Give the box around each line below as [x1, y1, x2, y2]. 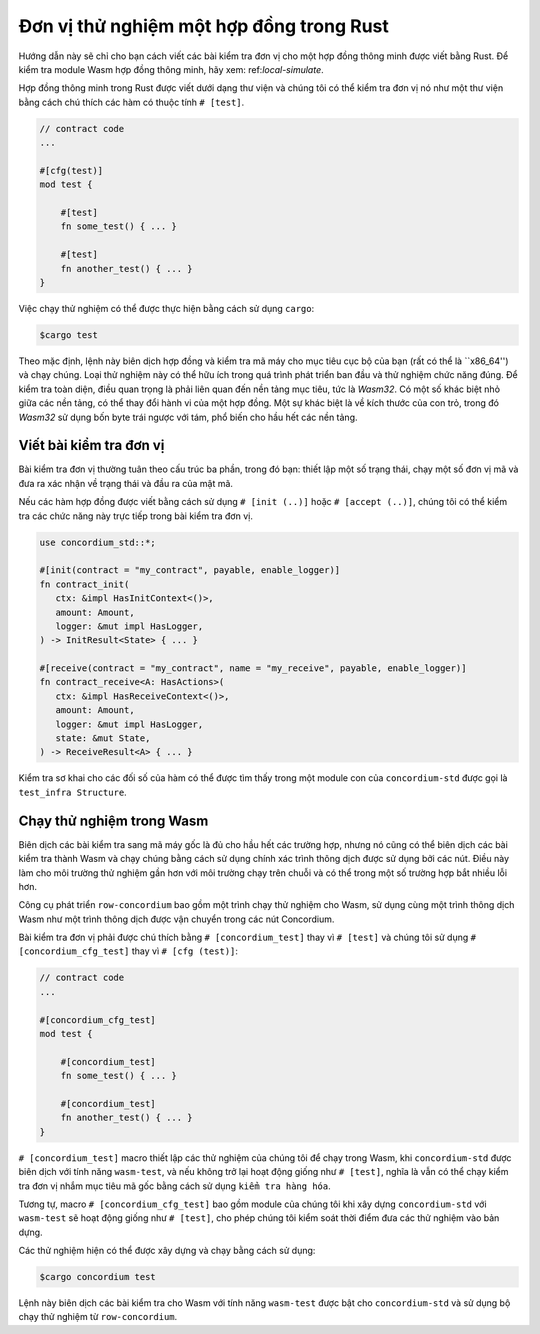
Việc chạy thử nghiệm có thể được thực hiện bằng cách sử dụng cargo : [18, 302, 315, 314]
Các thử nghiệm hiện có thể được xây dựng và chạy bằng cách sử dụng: [18, 1245, 316, 1257]
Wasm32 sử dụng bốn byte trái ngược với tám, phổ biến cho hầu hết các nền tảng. [18, 411, 359, 423]
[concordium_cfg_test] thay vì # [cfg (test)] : [18, 945, 239, 957]
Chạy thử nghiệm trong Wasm [18, 812, 209, 829]
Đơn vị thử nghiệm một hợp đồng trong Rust [18, 15, 390, 37]
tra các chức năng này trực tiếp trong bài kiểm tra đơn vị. [18, 510, 254, 522]
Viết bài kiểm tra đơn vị [18, 437, 165, 454]
